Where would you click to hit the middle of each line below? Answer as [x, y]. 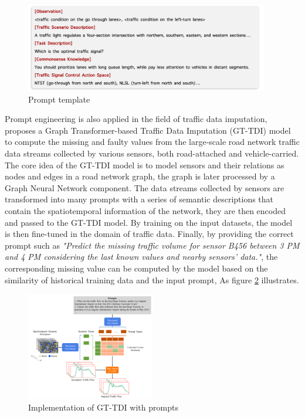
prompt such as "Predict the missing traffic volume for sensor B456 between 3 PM [152, 245]
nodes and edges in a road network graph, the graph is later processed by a [140, 176]
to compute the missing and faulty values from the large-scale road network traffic [152, 142]
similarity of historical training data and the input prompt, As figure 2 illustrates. [152, 279]
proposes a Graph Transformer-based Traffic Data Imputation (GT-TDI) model [148, 130]
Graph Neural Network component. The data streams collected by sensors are [145, 187]
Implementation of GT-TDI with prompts [103, 407]
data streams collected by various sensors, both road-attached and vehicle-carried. [152, 153]
